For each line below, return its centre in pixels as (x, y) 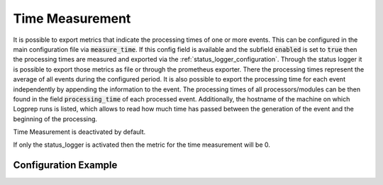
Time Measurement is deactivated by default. (79, 132)
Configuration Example (65, 166)
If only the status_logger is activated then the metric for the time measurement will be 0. (142, 145)
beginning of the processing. (55, 119)
